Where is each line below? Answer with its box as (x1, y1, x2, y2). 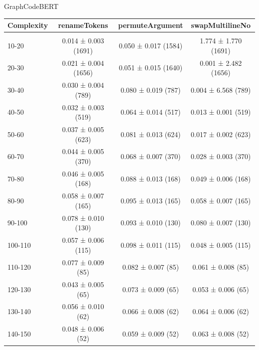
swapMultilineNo (191, 20, 251, 30)
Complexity (7, 20, 48, 30)
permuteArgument (118, 20, 183, 30)
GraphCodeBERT (4, 1, 59, 11)
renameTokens (58, 20, 108, 30)
